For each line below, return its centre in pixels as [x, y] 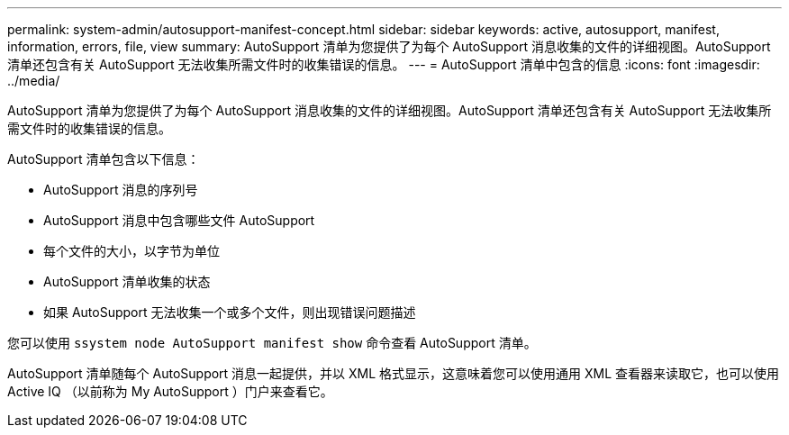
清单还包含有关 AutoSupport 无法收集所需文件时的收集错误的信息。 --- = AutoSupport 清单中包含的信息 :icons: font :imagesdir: [384, 64]
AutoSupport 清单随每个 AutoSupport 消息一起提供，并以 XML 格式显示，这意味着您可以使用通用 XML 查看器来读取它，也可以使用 [394, 373]
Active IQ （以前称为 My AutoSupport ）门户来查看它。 [170, 391]
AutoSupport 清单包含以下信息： [104, 159]
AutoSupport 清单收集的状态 [127, 281]
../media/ [34, 81]
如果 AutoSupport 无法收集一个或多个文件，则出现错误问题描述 [230, 312]
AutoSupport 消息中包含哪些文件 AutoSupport [179, 220]
